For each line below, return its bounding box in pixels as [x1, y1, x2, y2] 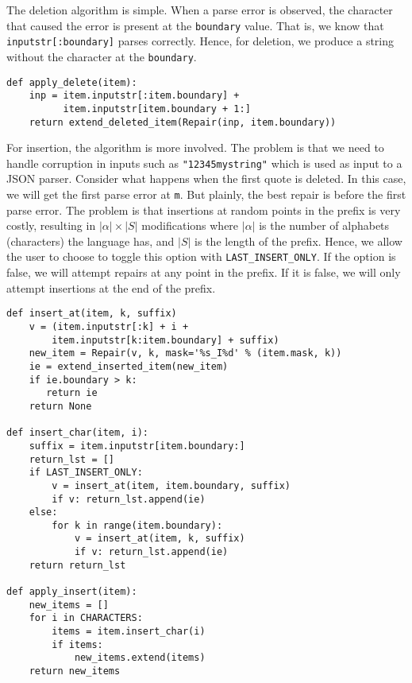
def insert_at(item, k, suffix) [6, 308, 177, 320]
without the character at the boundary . [6, 48, 197, 64]
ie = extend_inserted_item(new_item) [29, 360, 229, 372]
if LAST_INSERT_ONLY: [29, 467, 143, 479]
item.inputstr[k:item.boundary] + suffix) [52, 334, 279, 346]
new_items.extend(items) [74, 652, 206, 664]
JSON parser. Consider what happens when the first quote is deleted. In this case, [6, 170, 406, 187]
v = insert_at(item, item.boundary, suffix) [52, 479, 291, 491]
